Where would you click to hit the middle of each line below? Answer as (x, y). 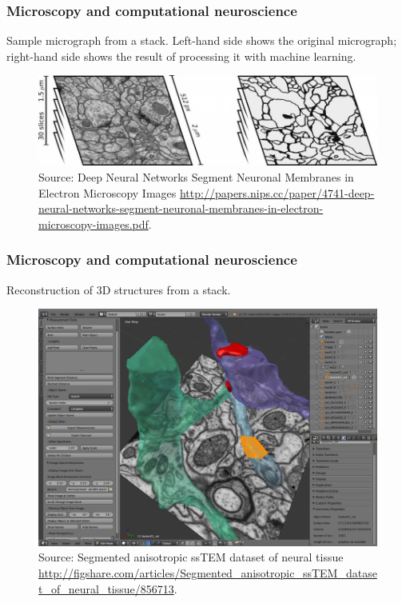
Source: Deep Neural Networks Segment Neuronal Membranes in (196, 177)
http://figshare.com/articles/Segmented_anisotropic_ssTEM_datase (208, 572)
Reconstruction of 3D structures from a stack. (119, 289)
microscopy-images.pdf (94, 224)
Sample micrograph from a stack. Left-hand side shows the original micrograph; (202, 40)
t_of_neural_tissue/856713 (106, 588)
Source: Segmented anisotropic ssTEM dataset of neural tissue (191, 557)
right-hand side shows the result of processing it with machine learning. (181, 56)
